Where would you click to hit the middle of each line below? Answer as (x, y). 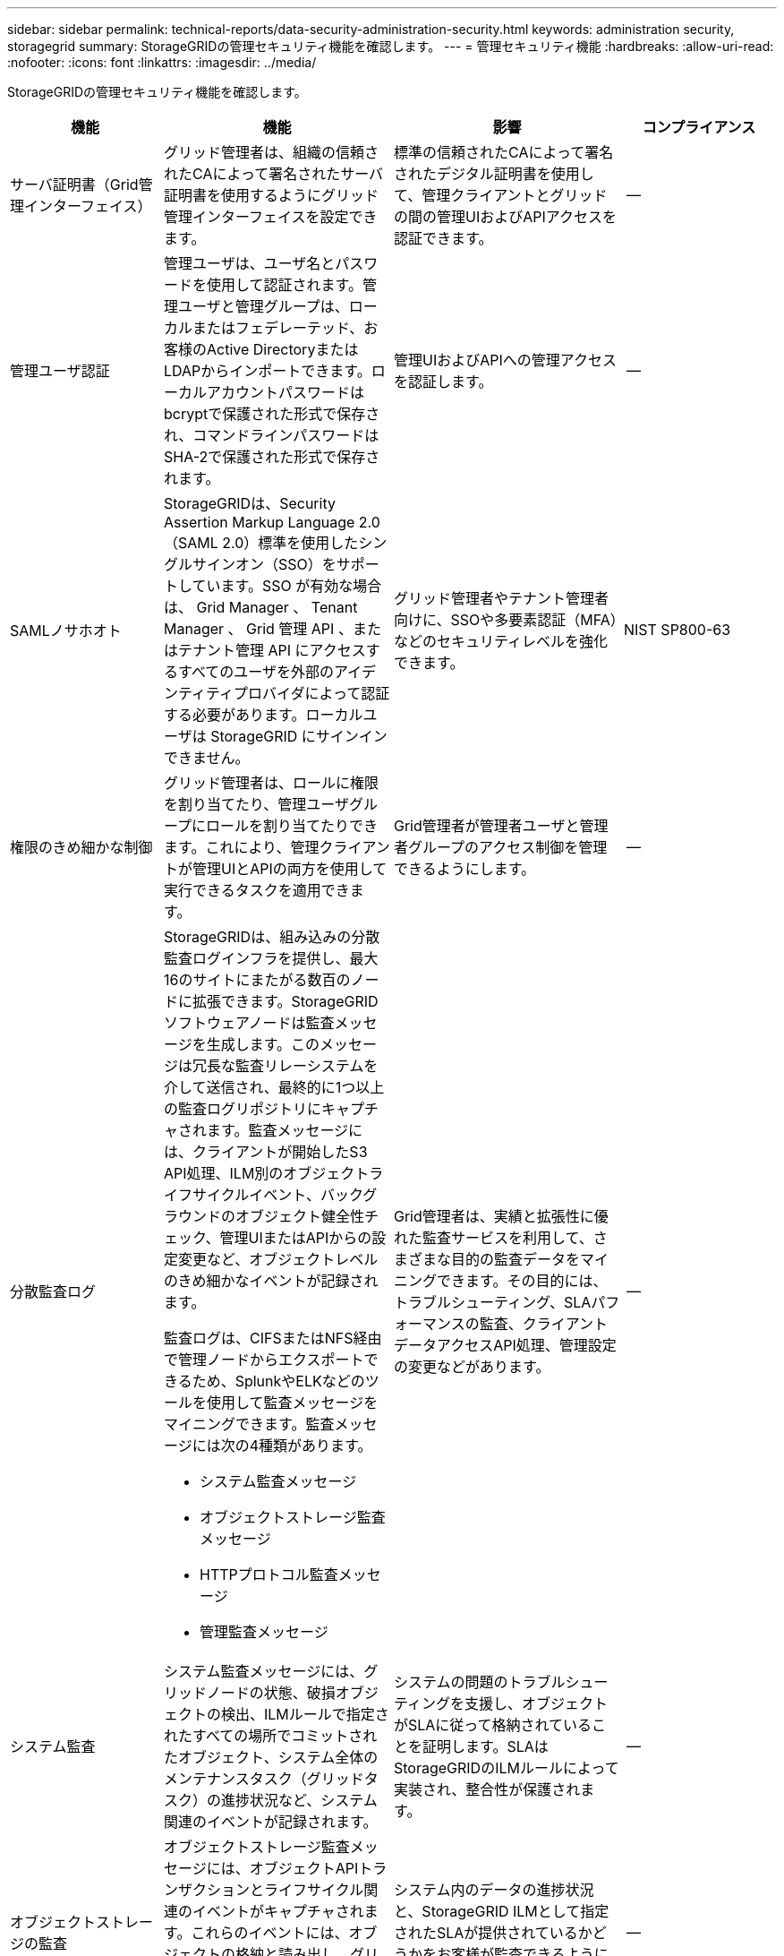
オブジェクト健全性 (300, 1216)
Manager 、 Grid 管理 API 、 (258, 629)
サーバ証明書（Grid (74, 184)
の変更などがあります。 (472, 1367)
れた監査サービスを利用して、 (494, 1238)
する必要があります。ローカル (264, 715)
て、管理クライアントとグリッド (501, 195)
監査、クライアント (544, 1324)
